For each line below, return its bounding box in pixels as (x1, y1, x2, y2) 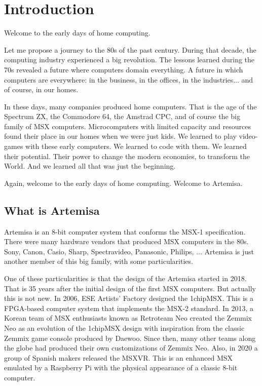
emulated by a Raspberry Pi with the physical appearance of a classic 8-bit (4, 362, 238, 373)
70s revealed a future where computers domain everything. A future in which (4, 64, 243, 74)
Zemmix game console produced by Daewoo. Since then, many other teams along (4, 332, 256, 343)
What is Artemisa (4, 202, 100, 218)
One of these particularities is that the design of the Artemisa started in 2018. (4, 273, 247, 284)
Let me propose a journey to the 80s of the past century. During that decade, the (4, 44, 256, 55)
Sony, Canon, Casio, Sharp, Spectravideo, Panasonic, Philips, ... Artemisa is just (4, 246, 254, 256)
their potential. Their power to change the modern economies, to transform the (4, 150, 250, 161)
